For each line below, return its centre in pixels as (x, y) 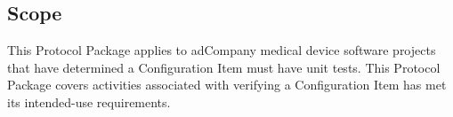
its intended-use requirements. (89, 101)
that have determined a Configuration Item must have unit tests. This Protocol (224, 67)
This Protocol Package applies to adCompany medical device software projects (222, 50)
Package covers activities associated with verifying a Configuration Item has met (227, 85)
